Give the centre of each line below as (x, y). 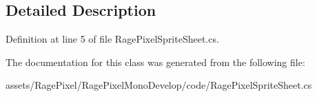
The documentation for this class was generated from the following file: (155, 62)
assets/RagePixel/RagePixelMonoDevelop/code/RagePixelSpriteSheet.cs (159, 85)
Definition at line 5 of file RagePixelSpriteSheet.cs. (112, 39)
